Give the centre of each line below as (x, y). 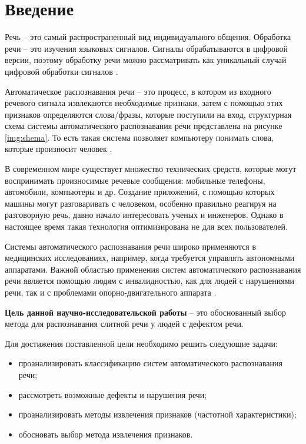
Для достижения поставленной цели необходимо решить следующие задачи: (141, 343)
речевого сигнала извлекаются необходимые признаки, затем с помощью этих (144, 103)
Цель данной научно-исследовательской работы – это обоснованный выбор (145, 312)
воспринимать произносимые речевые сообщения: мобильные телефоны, (135, 180)
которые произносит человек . (59, 149)
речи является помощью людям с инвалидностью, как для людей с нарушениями (150, 281)
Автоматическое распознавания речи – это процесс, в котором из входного (138, 91)
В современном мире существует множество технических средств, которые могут (151, 169)
